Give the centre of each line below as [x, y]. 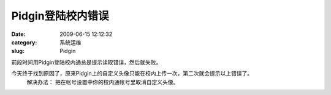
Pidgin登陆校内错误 [60, 16]
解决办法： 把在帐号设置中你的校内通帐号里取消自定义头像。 [103, 82]
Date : [18, 34]
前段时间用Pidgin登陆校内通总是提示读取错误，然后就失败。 [86, 62]
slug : [18, 51]
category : [24, 42]
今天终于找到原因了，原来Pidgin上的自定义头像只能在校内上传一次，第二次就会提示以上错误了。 [132, 74]
